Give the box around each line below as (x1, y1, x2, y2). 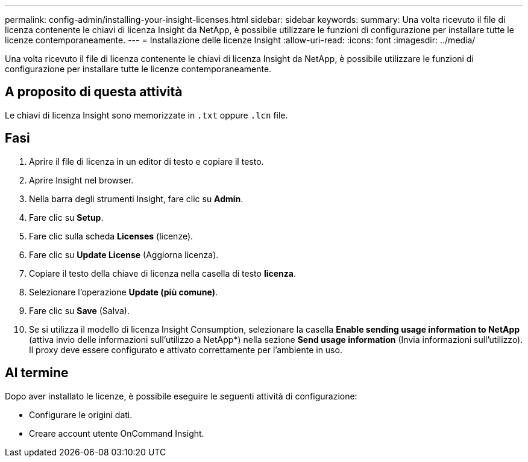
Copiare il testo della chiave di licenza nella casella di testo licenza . (29, 268, 296, 279)
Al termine (5, 365, 69, 381)
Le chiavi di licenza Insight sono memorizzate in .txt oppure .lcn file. (5, 109, 288, 120)
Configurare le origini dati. (29, 409, 133, 420)
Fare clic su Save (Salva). (29, 305, 130, 316)
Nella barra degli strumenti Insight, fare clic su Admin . (29, 193, 244, 204)
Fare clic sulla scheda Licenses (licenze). (29, 230, 193, 241)
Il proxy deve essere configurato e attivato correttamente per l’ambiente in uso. (29, 344, 342, 355)
